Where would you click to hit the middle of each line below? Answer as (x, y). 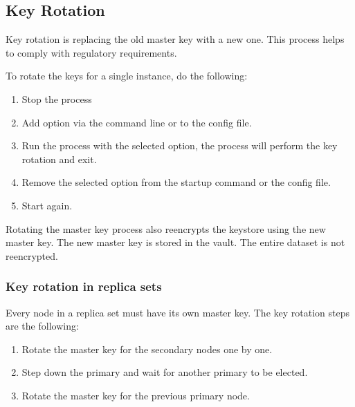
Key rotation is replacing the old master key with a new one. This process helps (175, 39)
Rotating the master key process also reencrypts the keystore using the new (166, 228)
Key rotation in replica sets (84, 286)
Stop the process (57, 98)
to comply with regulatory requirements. (91, 52)
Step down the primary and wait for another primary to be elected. (165, 372)
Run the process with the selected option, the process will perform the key (180, 145)
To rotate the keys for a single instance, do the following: (127, 76)
